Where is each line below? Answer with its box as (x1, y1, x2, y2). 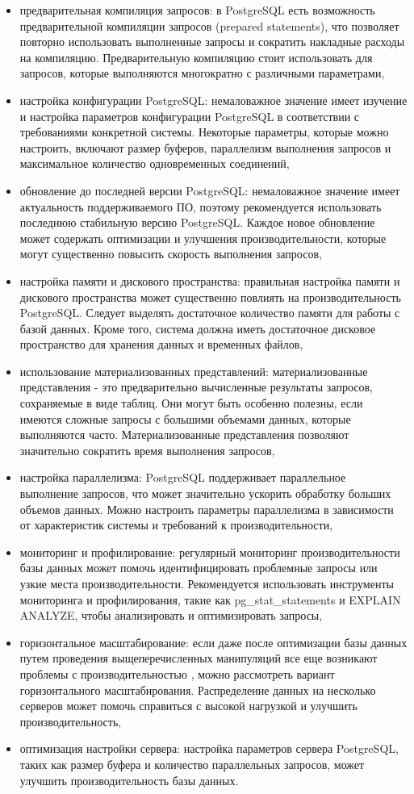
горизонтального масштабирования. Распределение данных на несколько (19, 681, 376, 698)
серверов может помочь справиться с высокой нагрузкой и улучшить (19, 697, 358, 714)
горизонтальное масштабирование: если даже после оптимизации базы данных (19, 633, 408, 650)
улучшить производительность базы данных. (19, 771, 239, 788)
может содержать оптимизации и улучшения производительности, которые (19, 229, 387, 246)
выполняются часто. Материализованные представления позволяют (19, 426, 349, 443)
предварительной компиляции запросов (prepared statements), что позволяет (19, 17, 399, 34)
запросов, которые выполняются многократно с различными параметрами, (19, 65, 385, 81)
